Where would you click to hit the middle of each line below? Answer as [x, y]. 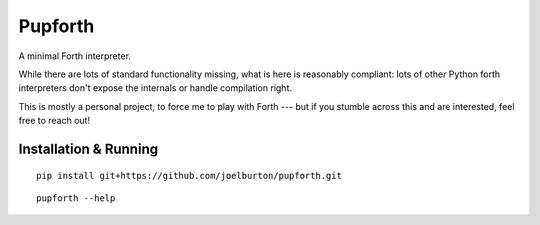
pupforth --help [76, 198]
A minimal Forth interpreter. [75, 56]
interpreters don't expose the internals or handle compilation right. [155, 88]
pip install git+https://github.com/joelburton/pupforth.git [189, 175]
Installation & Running [88, 148]
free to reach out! [54, 121]
